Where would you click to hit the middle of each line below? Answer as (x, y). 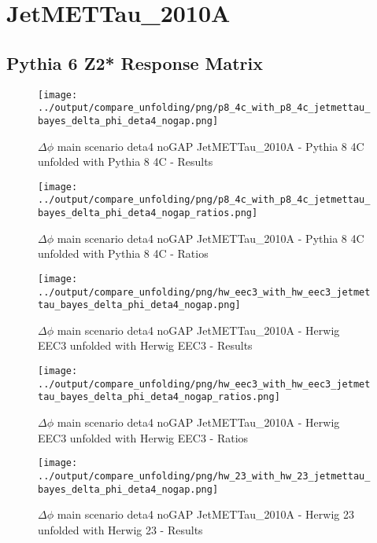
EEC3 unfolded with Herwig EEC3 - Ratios (143, 437)
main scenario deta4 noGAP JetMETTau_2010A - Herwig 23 (205, 514)
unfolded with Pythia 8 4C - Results (126, 161)
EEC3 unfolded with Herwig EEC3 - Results (145, 345)
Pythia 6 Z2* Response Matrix (135, 62)
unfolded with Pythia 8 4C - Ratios (123, 253)
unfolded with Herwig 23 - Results (120, 529)
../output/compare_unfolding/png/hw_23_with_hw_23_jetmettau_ (204, 476)
